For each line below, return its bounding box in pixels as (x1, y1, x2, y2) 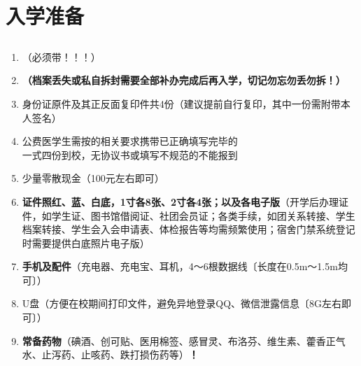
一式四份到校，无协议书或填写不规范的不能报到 (22, 147, 238, 162)
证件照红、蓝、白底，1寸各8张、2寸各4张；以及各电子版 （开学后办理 (22, 194, 339, 209)
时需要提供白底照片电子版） (22, 235, 150, 250)
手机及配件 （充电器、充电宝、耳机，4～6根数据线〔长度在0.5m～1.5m (22, 259, 338, 274)
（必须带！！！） (22, 49, 101, 64)
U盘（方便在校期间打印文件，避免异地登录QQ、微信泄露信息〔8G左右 (22, 296, 342, 311)
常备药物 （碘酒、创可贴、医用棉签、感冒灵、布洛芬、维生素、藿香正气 (22, 333, 346, 348)
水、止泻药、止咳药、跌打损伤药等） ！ (22, 347, 199, 362)
